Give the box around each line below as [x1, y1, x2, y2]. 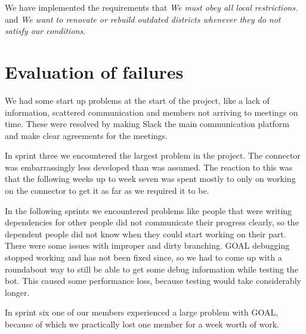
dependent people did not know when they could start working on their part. [5, 227, 286, 240]
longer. [5, 286, 30, 298]
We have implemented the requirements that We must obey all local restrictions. [5, 1, 298, 13]
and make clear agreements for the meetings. [5, 129, 168, 141]
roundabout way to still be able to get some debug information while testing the [5, 262, 298, 275]
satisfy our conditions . [5, 24, 86, 37]
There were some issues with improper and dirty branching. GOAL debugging [5, 239, 290, 252]
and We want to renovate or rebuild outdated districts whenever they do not [5, 13, 281, 25]
